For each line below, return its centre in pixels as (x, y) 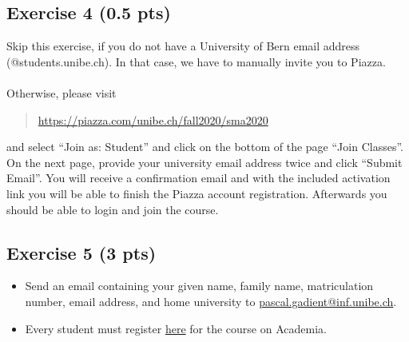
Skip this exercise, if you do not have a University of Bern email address (183, 46)
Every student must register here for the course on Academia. (176, 328)
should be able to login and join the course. (113, 209)
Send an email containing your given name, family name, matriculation (199, 286)
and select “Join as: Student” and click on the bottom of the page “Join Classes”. (205, 147)
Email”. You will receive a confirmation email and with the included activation (199, 178)
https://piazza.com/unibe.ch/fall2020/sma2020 (153, 119)
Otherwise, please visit (62, 92)
